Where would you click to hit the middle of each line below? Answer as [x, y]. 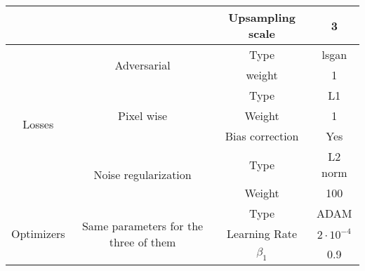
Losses [38, 124]
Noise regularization [142, 174]
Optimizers [38, 233]
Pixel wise [143, 115]
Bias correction [262, 136]
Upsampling [262, 17]
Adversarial [142, 65]
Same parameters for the [142, 225]
